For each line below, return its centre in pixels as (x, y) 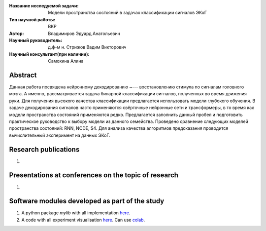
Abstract (23, 75)
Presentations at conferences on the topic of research (94, 175)
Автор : (17, 33)
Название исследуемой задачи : (44, 6)
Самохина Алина (66, 61)
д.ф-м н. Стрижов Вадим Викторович (87, 47)
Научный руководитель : (36, 40)
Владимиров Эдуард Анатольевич (84, 33)
